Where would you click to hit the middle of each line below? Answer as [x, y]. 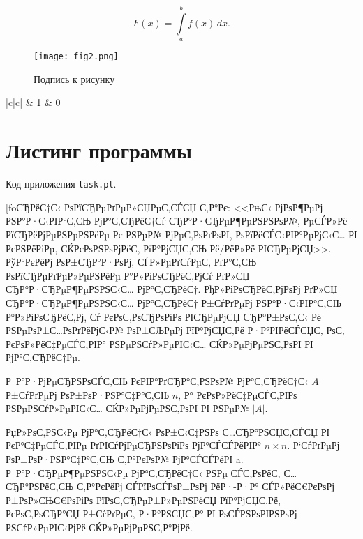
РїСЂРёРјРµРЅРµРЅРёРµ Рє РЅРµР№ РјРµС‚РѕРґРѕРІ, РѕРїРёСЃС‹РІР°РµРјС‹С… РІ [181, 234]
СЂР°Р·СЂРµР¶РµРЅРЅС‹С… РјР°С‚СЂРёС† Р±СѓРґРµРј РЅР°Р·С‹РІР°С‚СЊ [173, 302]
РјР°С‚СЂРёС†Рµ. [43, 357]
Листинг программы [99, 150]
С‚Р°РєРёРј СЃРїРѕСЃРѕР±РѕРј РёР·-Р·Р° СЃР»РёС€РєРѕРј [206, 486]
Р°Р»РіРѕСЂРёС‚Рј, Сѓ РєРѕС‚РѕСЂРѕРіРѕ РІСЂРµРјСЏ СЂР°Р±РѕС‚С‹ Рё [163, 316]
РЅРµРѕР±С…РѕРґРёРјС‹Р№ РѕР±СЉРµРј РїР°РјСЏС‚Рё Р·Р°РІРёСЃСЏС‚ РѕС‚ [175, 330]
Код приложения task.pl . [61, 184]
